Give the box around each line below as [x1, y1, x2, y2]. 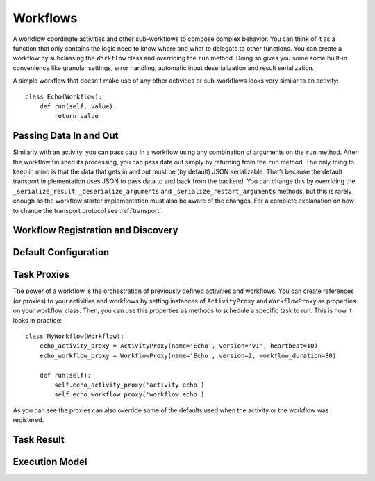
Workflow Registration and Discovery [12, 224, 178, 236]
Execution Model [12, 455, 87, 468]
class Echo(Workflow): [25, 92, 103, 101]
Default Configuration [12, 246, 110, 258]
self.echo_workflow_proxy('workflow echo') [54, 391, 205, 398]
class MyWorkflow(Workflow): [25, 332, 124, 340]
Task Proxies [12, 269, 69, 280]
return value [54, 112, 99, 120]
